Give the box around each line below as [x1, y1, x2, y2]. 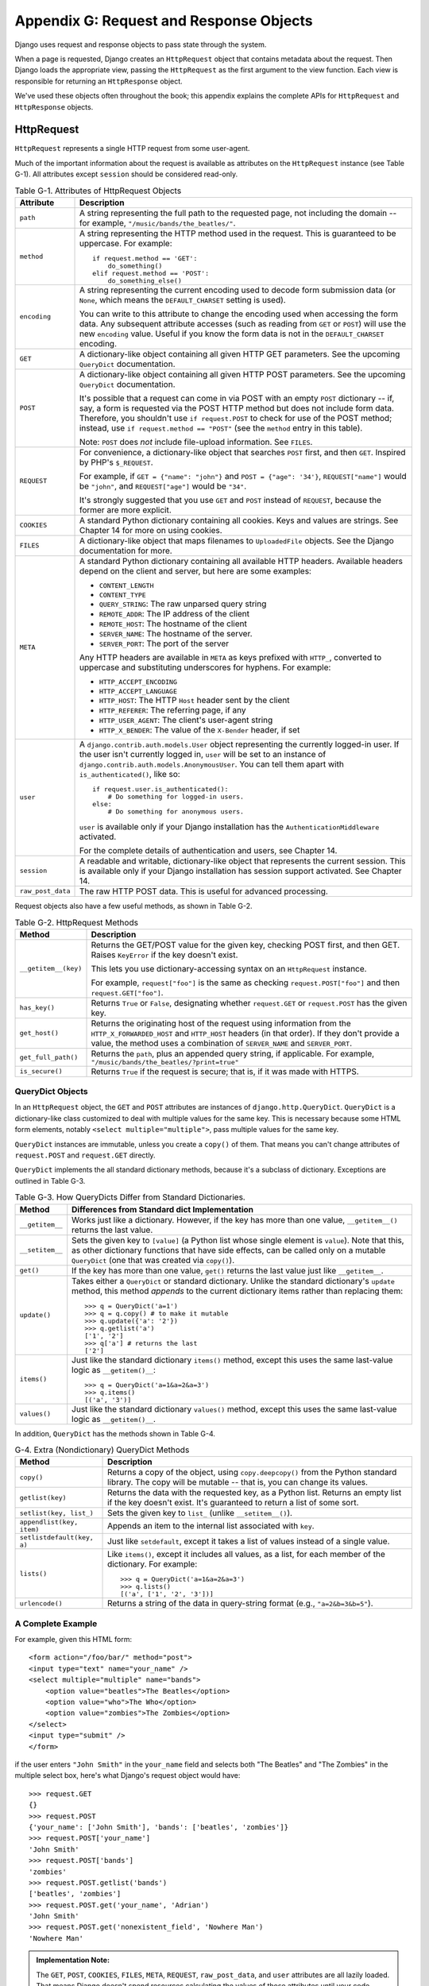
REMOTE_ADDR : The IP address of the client [99, 608, 250, 619]
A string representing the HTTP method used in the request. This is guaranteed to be [79, 227, 396, 238]
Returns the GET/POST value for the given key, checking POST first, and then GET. [91, 939, 400, 950]
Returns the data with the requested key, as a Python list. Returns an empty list [107, 1487, 402, 1498]
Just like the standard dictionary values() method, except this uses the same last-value [71, 1403, 397, 1414]
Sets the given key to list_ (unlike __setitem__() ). [107, 1508, 293, 1519]
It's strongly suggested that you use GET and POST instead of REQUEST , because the [79, 494, 381, 505]
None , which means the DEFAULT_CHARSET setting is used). [79, 294, 286, 305]
